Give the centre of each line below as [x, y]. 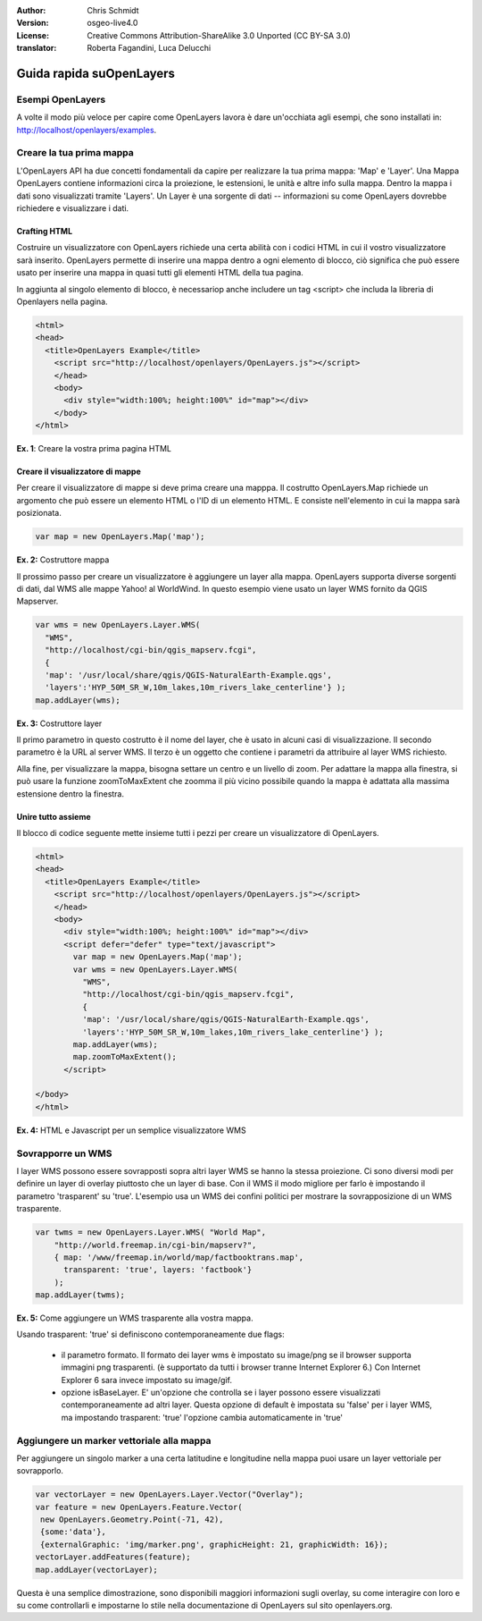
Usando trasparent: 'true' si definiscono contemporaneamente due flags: [150, 1334]
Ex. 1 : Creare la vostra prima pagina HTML [94, 449]
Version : [33, 23]
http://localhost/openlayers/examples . [87, 130]
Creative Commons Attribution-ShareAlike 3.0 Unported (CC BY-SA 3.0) [219, 35]
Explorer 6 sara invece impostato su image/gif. [146, 1380]
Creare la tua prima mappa [75, 153]
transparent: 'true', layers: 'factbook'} [158, 1270]
